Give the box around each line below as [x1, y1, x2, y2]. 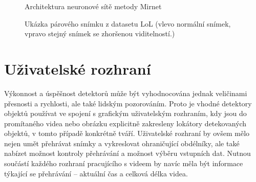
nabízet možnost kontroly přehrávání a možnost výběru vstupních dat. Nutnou [4, 148, 251, 158]
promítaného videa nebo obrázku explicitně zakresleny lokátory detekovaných [4, 118, 247, 128]
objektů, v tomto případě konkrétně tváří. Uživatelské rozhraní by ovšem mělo [4, 128, 250, 139]
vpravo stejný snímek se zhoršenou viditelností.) [25, 28, 175, 39]
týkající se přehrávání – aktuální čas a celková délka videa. [4, 168, 188, 178]
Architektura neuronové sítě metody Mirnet [25, 1, 162, 11]
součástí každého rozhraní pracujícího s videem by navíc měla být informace [4, 158, 243, 169]
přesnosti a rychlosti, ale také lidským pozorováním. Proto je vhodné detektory [4, 98, 252, 108]
